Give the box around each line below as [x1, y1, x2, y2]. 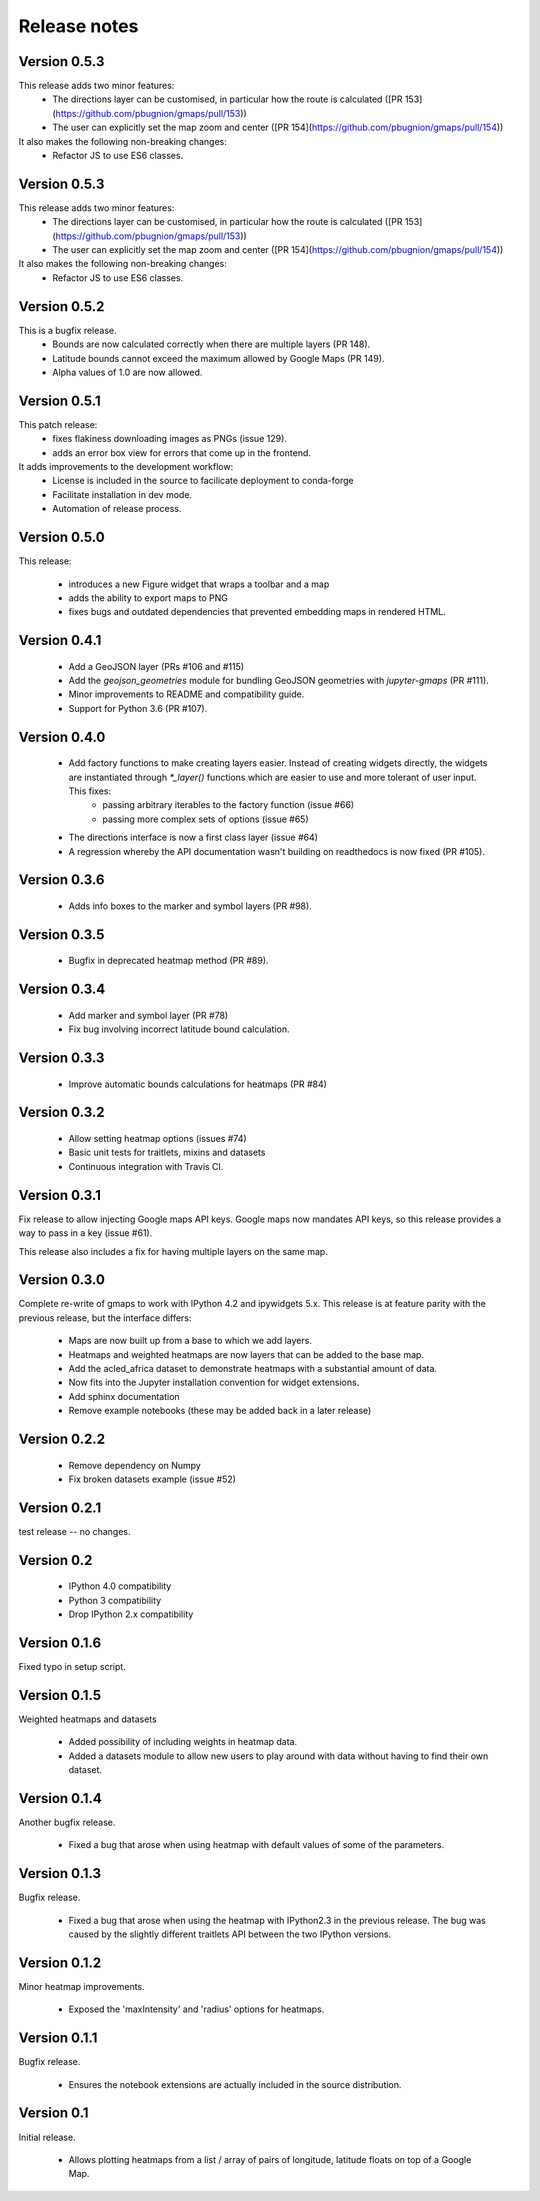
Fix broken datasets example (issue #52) [68, 1473, 237, 1485]
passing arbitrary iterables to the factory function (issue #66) [102, 799, 355, 811]
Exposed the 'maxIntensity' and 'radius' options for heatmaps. [68, 2003, 325, 2015]
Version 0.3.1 [18, 1186, 102, 1204]
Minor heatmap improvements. [18, 1980, 145, 1992]
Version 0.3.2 [18, 1104, 105, 1121]
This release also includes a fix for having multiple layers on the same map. [18, 1245, 329, 1257]
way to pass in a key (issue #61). [18, 1227, 153, 1239]
